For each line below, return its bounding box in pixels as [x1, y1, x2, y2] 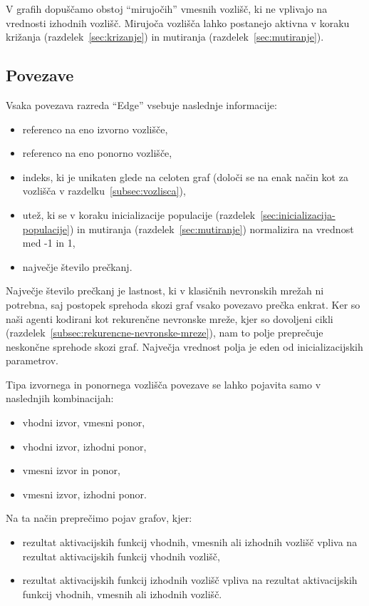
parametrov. [6, 353, 58, 368]
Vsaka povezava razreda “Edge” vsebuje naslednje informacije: [6, 97, 277, 112]
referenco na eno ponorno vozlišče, [22, 145, 172, 160]
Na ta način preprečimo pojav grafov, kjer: [6, 510, 192, 525]
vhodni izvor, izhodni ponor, [22, 438, 147, 453]
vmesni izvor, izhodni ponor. [22, 486, 147, 501]
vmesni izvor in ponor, [22, 463, 120, 478]
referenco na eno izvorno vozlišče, [22, 121, 168, 136]
